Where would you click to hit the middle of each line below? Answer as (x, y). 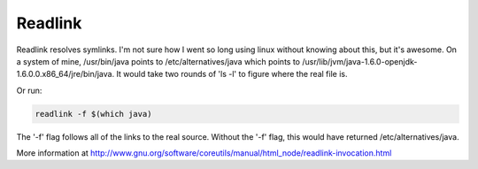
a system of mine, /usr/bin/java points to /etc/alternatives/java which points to (158, 61)
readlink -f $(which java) (93, 114)
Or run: (29, 90)
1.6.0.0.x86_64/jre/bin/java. (66, 74)
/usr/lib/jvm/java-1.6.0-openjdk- (360, 61)
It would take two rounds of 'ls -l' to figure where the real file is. (232, 74)
